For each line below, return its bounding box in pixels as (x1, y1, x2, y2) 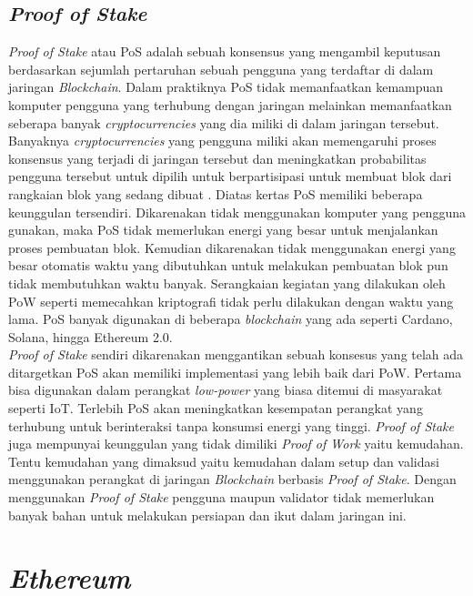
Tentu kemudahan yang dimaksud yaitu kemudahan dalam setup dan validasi (8, 451, 439, 470)
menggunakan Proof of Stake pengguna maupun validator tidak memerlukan (8, 488, 435, 507)
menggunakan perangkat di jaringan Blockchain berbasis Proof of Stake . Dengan (8, 470, 457, 489)
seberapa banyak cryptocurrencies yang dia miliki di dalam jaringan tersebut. (8, 113, 439, 132)
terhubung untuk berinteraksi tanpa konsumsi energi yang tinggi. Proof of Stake (8, 416, 454, 435)
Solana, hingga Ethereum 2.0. (8, 327, 173, 346)
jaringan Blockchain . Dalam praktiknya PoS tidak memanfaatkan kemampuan (8, 77, 444, 96)
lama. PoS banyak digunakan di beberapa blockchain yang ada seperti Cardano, (8, 309, 453, 328)
